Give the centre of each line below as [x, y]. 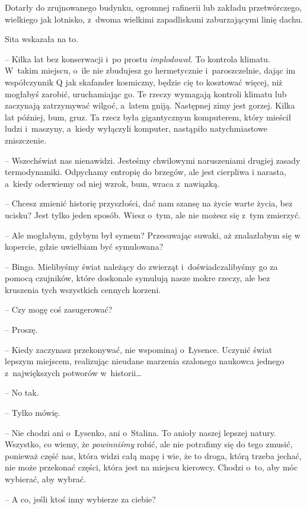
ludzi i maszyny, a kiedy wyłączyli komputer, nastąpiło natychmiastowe [136, 128]
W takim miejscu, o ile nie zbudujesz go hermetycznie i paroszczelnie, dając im [150, 70]
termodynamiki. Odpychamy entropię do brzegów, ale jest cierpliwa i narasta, [145, 172]
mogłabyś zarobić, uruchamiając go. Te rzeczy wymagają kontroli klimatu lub [146, 93]
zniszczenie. [26, 140]
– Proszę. [21, 330]
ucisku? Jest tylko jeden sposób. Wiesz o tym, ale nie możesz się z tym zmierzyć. [153, 214]
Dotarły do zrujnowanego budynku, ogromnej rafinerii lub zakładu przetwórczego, [153, 7]
